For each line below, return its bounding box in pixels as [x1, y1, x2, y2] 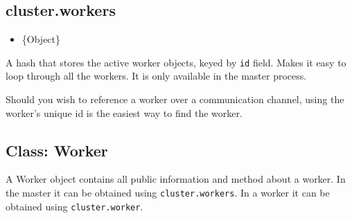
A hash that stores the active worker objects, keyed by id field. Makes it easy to [6, 55, 346, 69]
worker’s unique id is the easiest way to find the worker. [6, 105, 243, 120]
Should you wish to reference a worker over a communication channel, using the [6, 92, 344, 107]
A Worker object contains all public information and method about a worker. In [6, 172, 346, 186]
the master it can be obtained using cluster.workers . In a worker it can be [6, 185, 330, 200]
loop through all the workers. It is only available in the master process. [6, 69, 307, 83]
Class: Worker [6, 139, 108, 161]
